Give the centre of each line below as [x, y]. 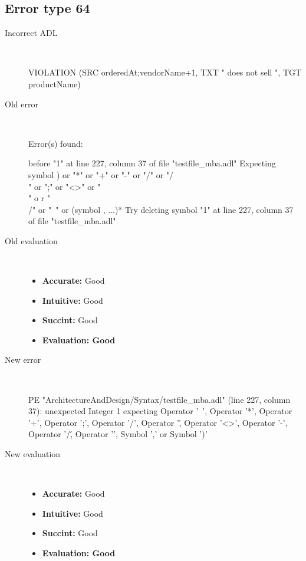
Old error [22, 104]
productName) [55, 83]
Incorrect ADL [31, 33]
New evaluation [33, 454]
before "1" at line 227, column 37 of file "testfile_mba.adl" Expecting [152, 163]
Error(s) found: [56, 143]
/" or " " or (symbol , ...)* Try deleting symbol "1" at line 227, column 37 [161, 209]
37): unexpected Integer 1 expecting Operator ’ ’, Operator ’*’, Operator [160, 411]
